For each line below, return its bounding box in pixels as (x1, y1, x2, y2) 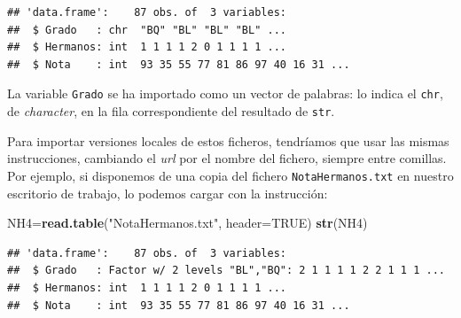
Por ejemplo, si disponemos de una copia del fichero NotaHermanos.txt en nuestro (7, 166, 454, 184)
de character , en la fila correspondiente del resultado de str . (7, 102, 335, 120)
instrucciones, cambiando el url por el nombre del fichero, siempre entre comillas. (7, 149, 447, 167)
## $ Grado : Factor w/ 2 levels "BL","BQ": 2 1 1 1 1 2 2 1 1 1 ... (7, 264, 445, 277)
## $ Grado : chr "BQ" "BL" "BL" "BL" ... (7, 23, 286, 36)
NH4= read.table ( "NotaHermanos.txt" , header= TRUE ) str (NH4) (7, 213, 368, 232)
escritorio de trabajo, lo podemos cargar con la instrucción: (7, 183, 328, 202)
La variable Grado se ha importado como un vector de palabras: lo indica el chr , (7, 84, 443, 103)
